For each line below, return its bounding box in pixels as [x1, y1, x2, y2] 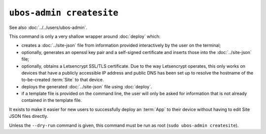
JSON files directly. [9, 113, 49, 119]
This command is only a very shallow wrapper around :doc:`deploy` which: [9, 33, 161, 39]
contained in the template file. [21, 97, 82, 103]
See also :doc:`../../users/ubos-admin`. [9, 25, 87, 30]
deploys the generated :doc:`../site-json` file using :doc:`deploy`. [21, 83, 152, 89]
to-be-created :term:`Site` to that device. [21, 77, 104, 83]
